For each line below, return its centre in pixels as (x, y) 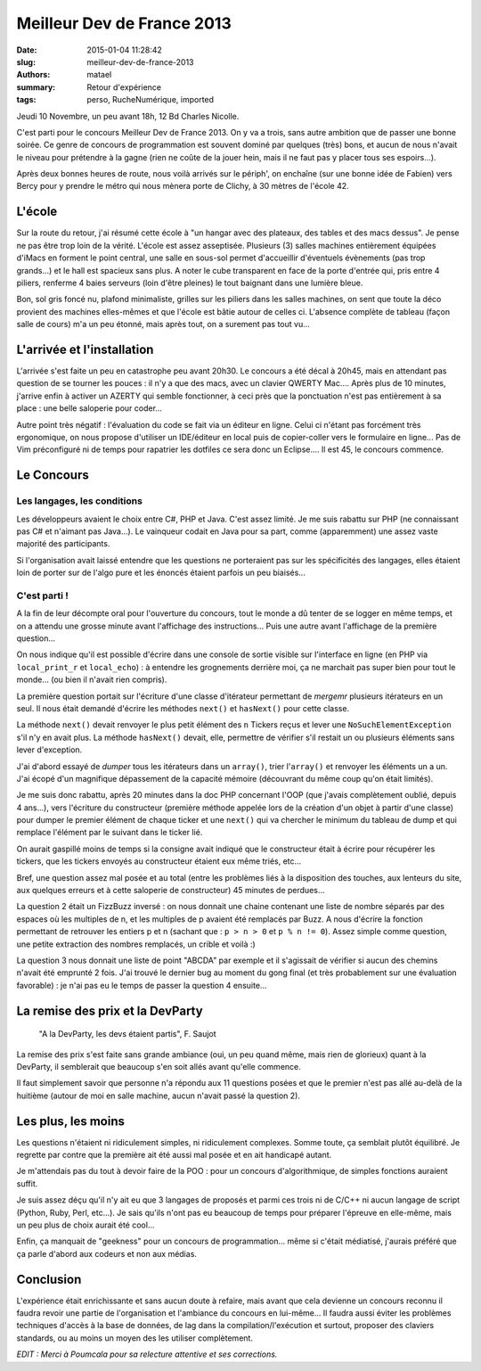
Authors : (33, 75)
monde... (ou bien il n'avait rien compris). (92, 680)
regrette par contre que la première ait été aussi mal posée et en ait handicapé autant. (174, 1155)
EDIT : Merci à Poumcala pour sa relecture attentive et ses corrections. (147, 1354)
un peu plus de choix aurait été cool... (86, 1225)
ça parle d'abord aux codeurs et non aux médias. (107, 1253)
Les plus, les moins (70, 1121)
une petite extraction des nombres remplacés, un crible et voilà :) (136, 944)
